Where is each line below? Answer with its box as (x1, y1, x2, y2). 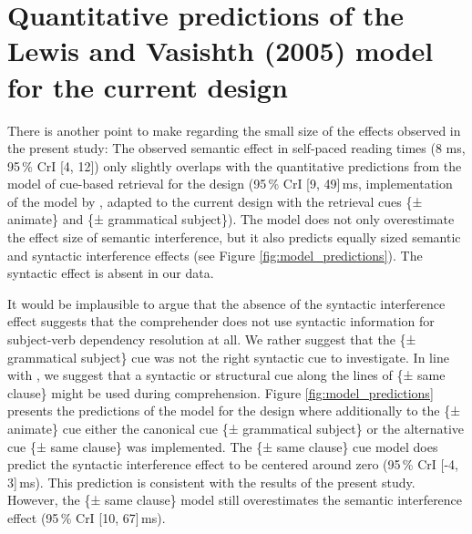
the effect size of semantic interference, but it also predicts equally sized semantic (7, 228, 461, 247)
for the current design (7, 67, 288, 105)
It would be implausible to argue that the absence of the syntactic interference (7, 293, 446, 313)
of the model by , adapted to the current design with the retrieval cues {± (7, 191, 423, 211)
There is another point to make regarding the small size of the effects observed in (7, 120, 461, 139)
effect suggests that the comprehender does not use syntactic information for (7, 312, 435, 331)
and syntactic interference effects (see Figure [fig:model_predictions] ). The (7, 245, 423, 264)
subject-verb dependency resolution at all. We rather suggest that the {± (7, 330, 416, 349)
